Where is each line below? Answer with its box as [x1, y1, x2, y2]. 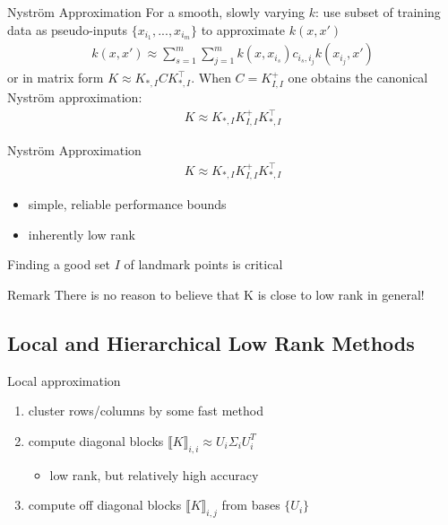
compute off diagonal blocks [28, 495, 182, 514]
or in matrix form [7, 68, 104, 87]
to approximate [201, 20, 286, 39]
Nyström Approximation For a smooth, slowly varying [7, 3, 305, 21]
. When [191, 68, 231, 87]
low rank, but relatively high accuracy [49, 465, 259, 484]
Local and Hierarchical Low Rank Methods [7, 328, 415, 356]
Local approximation [7, 371, 121, 389]
